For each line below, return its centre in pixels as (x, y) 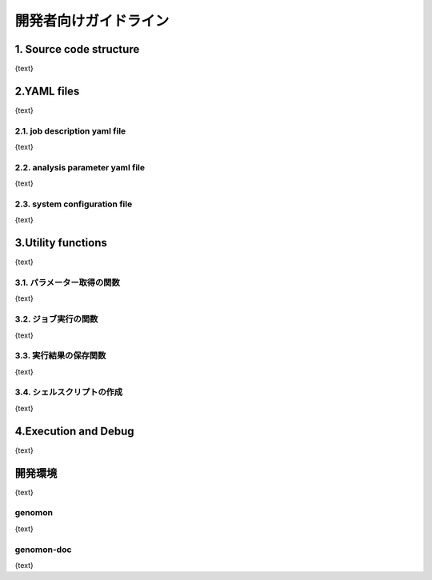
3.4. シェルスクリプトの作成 (69, 392)
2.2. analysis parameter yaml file (80, 167)
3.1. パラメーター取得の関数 (67, 282)
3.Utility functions (61, 243)
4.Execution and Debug (75, 431)
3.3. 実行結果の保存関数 (60, 356)
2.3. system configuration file (74, 204)
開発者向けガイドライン (92, 21)
